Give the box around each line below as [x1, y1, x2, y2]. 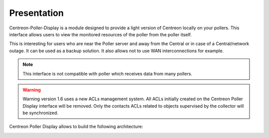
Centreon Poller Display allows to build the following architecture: [9, 124, 143, 130]
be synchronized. [22, 110, 58, 116]
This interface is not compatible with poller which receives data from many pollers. [22, 70, 193, 76]
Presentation [9, 7, 64, 18]
